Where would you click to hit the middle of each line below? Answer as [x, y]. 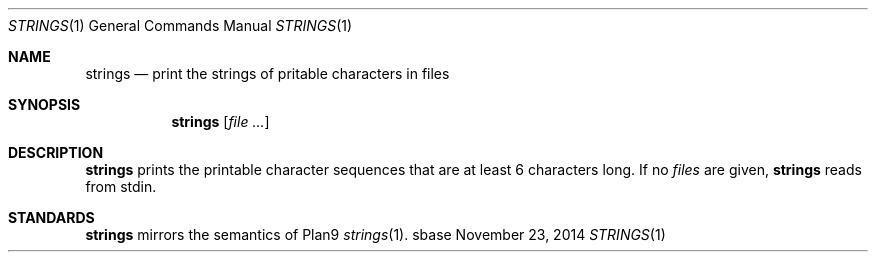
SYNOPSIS [44, 104]
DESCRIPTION [56, 152]
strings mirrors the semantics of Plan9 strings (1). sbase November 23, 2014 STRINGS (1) [375, 234]
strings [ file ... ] [220, 121]
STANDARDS [51, 217]
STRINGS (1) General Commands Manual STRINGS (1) [180, 25]
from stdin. [121, 186]
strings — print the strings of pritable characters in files [267, 73]
